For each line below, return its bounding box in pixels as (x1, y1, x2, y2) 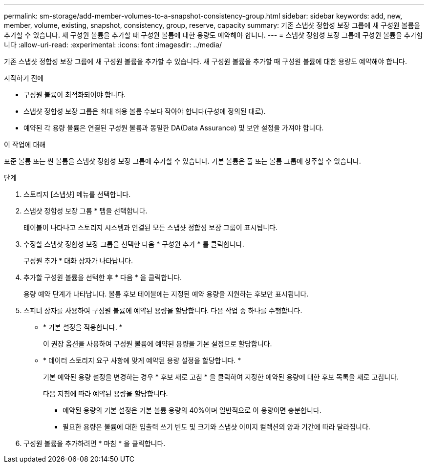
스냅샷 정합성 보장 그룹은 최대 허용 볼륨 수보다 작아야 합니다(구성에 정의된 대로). (23, 107, 266, 115)
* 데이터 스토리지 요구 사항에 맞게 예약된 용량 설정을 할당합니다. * (43, 356, 241, 364)
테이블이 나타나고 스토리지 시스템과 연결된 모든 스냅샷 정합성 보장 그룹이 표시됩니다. (23, 223, 278, 232)
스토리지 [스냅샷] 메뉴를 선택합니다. (23, 190, 131, 198)
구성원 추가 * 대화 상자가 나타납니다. (23, 256, 133, 265)
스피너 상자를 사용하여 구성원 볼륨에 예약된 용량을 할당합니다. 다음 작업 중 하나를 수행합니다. (23, 306, 302, 315)
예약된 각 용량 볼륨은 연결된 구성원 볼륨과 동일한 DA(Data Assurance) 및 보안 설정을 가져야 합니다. (23, 124, 324, 132)
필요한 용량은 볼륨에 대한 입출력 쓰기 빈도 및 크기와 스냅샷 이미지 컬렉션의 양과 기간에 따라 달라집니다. (63, 423, 370, 431)
